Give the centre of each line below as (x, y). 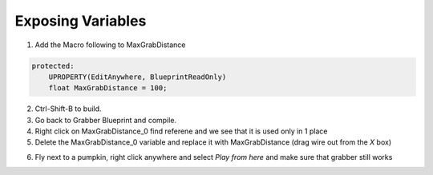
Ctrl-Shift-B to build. (68, 109)
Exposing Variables (81, 21)
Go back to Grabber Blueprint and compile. (105, 120)
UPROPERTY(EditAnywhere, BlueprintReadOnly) (138, 77)
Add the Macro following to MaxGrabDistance (110, 45)
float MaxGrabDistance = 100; (108, 88)
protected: (53, 66)
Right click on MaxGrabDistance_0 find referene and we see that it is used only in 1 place (181, 131)
